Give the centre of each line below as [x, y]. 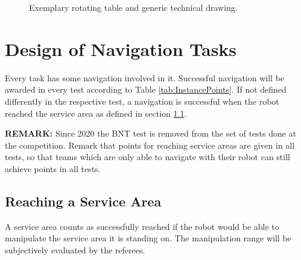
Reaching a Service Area [83, 201]
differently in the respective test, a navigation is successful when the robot [142, 101]
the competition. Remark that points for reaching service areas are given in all [150, 145]
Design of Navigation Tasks [121, 48]
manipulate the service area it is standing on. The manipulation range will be [148, 238]
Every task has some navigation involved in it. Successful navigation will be [145, 77]
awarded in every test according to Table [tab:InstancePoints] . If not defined [146, 89]
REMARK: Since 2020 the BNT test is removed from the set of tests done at [151, 133]
